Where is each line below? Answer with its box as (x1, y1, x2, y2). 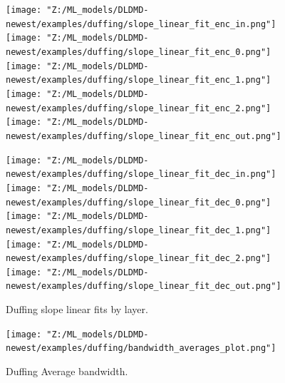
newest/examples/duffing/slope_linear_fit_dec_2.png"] (6, 253, 271, 264)
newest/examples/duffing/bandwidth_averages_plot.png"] (6, 343, 276, 354)
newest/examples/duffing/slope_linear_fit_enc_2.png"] (6, 103, 271, 113)
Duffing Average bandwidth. (6, 364, 128, 379)
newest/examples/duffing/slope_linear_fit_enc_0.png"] (6, 46, 271, 57)
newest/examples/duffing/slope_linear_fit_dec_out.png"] (6, 281, 281, 292)
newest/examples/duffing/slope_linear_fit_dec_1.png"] (6, 225, 271, 235)
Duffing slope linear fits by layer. (6, 302, 148, 317)
